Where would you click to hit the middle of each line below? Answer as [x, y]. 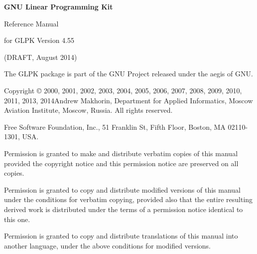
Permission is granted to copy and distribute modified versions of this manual [122, 189]
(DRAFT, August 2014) [41, 57]
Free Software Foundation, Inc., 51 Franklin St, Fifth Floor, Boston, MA [115, 127]
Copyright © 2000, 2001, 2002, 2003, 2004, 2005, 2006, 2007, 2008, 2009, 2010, [123, 90]
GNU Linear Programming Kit [59, 6]
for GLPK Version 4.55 [39, 40]
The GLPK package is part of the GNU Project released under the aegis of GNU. [128, 74]
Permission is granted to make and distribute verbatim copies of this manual [121, 153]
